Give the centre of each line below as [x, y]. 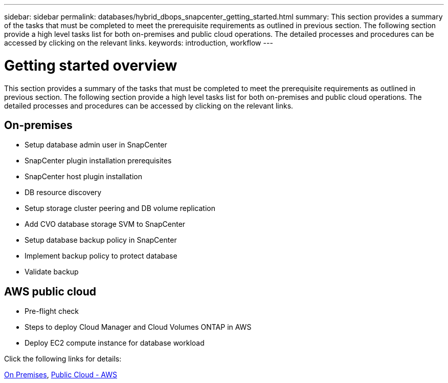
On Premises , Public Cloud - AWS [61, 375]
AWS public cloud [50, 291]
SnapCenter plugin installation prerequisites [98, 161]
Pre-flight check [52, 311]
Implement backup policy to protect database [101, 256]
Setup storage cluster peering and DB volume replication [120, 208]
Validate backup [52, 272]
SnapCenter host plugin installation [84, 177]
